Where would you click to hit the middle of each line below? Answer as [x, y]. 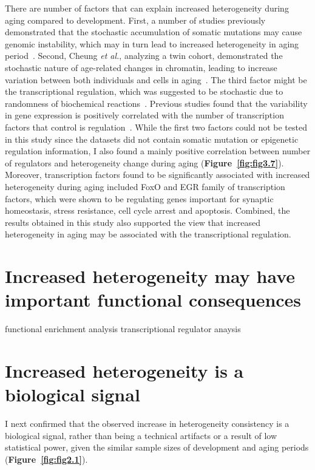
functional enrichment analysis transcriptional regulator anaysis [123, 329]
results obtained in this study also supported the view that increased [133, 222]
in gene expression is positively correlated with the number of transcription [144, 115]
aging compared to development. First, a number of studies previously [135, 20]
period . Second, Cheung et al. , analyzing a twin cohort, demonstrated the [144, 56]
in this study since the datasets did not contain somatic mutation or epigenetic [152, 139]
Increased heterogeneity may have [150, 276]
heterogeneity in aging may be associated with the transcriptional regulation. [148, 234]
